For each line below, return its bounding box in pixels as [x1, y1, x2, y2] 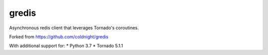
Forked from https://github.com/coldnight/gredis [9, 34, 109, 40]
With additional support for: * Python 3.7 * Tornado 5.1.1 [9, 43, 124, 49]
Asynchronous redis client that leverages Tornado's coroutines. [9, 25, 139, 31]
